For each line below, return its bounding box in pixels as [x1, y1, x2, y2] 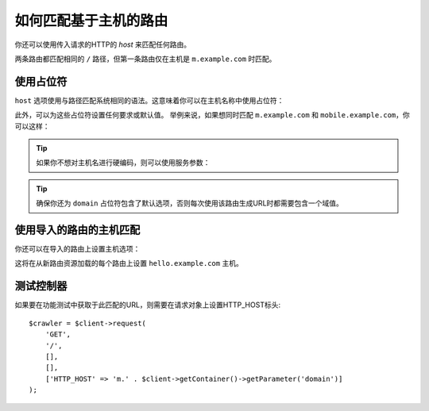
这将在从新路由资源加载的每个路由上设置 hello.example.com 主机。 [14, 259, 244, 268]
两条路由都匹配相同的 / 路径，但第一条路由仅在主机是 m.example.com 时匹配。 [14, 54, 276, 63]
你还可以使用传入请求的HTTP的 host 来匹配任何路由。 [14, 40, 191, 49]
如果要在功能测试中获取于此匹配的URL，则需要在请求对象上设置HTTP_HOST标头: [14, 300, 281, 309]
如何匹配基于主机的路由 [14, 12, 168, 29]
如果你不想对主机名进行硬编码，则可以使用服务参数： [36, 158, 211, 167]
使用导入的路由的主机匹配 [14, 223, 141, 236]
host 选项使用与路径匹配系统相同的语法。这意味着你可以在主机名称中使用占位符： [14, 95, 284, 105]
